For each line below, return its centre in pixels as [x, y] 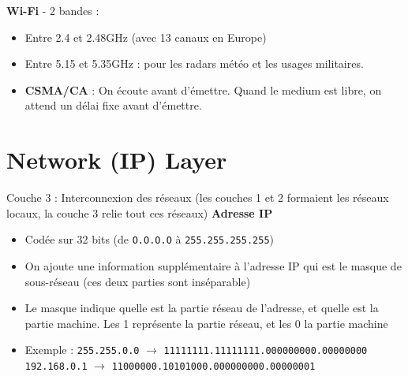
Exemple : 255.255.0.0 [82, 350]
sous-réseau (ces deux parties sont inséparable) [138, 281]
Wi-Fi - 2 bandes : [53, 10]
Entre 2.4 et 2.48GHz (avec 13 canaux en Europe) [146, 37]
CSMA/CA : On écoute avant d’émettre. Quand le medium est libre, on [203, 89]
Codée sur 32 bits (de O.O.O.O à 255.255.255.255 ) [149, 239]
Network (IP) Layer [117, 160]
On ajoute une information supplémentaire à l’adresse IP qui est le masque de [213, 265]
